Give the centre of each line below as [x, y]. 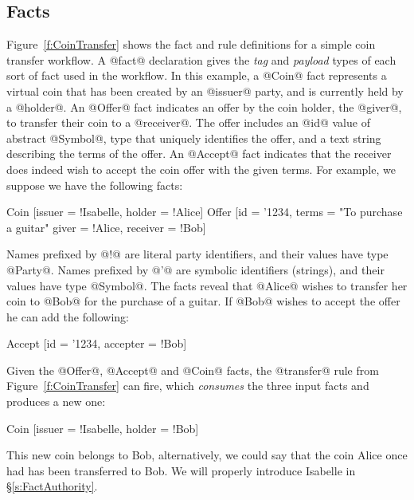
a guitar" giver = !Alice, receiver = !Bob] [106, 227]
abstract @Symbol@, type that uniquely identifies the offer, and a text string [194, 138]
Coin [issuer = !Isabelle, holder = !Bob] [103, 428]
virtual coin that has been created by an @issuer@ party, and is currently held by [205, 91]
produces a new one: [56, 402]
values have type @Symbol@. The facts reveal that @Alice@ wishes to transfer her [207, 285]
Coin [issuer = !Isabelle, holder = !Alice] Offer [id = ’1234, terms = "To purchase [205, 212]
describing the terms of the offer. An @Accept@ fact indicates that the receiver [199, 154]
